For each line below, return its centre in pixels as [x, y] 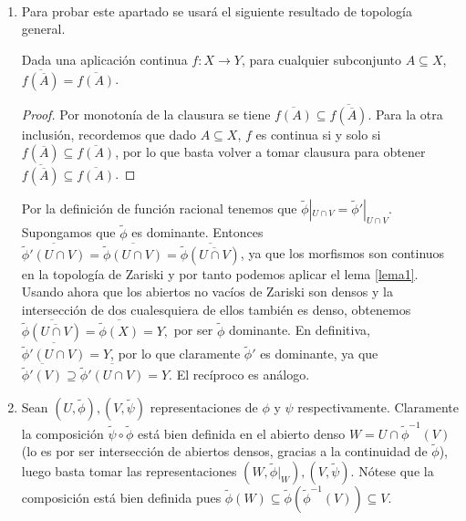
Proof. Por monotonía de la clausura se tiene [146, 114]
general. [43, 29]
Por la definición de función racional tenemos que [159, 208]
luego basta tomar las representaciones [129, 471]
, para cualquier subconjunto [321, 59]
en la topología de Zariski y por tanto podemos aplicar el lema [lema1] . [220, 273]
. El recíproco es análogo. [239, 375]
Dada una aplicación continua [104, 59]
